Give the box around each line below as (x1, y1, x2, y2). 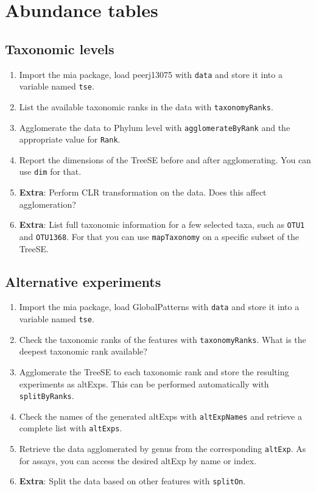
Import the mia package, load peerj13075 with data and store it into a (19, 68, 283, 80)
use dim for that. (19, 165, 82, 178)
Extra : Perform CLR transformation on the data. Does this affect (19, 186, 267, 199)
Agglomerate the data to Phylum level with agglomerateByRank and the (19, 121, 290, 133)
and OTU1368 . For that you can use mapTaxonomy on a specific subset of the (19, 230, 299, 242)
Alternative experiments (5, 272, 161, 291)
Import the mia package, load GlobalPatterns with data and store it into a (19, 300, 300, 313)
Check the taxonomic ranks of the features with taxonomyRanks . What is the (19, 333, 306, 345)
